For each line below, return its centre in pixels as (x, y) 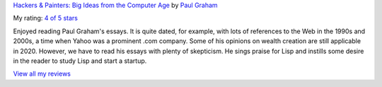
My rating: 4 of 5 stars (45, 18)
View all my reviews (42, 74)
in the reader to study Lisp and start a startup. (80, 61)
